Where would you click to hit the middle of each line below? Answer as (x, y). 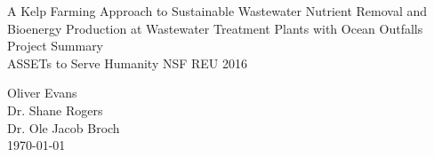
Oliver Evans (42, 93)
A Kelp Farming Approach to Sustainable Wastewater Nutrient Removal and (217, 11)
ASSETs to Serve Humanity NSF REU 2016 (128, 63)
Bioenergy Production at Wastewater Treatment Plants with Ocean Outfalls (215, 28)
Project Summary (56, 46)
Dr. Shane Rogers (55, 110)
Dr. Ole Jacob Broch (64, 127)
